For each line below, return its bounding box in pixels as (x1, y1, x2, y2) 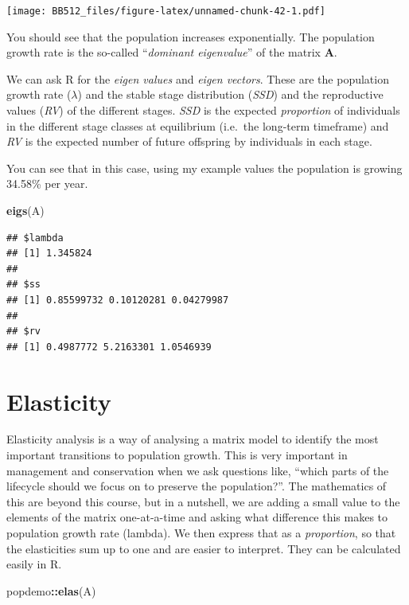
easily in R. (6, 556, 62, 572)
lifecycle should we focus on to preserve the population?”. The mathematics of (6, 478, 387, 494)
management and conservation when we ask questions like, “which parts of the (6, 462, 389, 478)
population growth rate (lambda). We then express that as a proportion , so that (6, 525, 396, 541)
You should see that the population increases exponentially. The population (6, 28, 375, 45)
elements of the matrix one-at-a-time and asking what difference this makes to (6, 509, 388, 525)
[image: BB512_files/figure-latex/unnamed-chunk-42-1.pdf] (6, 6, 325, 17)
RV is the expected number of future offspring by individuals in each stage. (6, 133, 372, 150)
